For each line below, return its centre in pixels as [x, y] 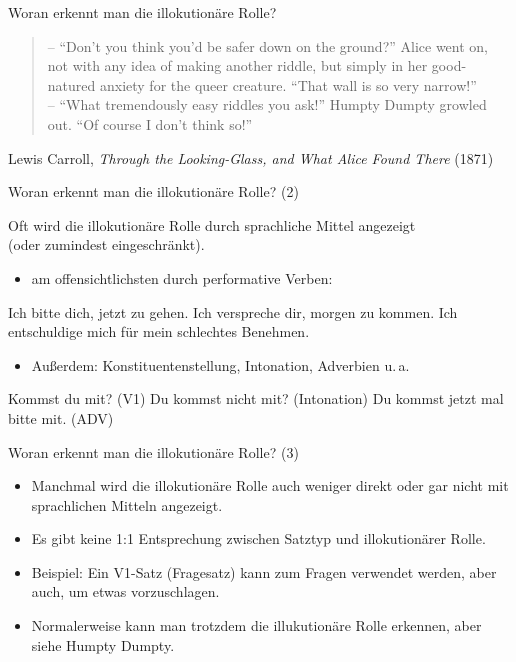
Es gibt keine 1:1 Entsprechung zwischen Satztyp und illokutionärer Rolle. [258, 538]
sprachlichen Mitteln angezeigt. [127, 504]
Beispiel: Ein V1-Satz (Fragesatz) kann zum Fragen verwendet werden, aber [264, 571]
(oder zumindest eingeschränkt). [106, 244]
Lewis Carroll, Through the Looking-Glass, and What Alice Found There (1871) [251, 157]
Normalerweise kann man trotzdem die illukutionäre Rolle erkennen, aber [256, 625]
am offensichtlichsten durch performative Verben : [182, 277]
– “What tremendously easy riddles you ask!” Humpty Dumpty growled [267, 104]
